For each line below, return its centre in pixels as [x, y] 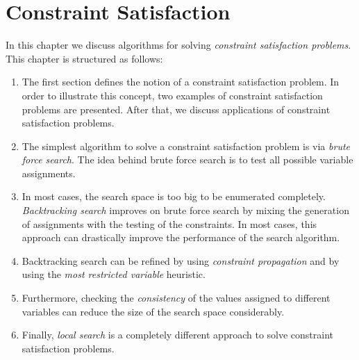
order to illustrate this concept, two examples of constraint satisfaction [172, 95]
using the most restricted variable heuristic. [114, 274]
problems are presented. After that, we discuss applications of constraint [176, 109]
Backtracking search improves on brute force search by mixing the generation [185, 210]
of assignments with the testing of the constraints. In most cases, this [169, 223]
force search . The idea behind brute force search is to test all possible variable [187, 159]
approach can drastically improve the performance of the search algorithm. [181, 237]
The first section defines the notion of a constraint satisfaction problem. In [181, 82]
